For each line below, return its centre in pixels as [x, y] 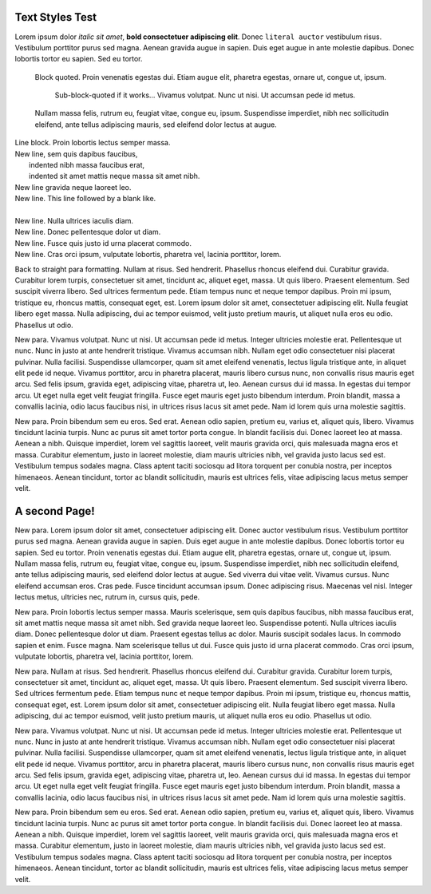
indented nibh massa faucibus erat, [87, 165]
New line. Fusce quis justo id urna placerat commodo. [103, 243]
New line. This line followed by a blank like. [85, 199]
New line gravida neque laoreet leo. [73, 187]
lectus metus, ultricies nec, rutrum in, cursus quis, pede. [107, 597]
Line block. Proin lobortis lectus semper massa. [93, 143]
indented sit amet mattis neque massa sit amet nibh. [115, 176]
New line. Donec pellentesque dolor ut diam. [88, 232]
